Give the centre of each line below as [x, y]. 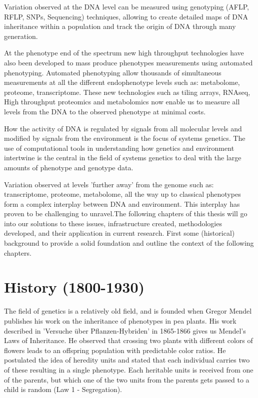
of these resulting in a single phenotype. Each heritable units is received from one [129, 369]
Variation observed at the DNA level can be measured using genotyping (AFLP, [126, 6]
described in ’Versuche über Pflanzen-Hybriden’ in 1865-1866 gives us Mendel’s [125, 330]
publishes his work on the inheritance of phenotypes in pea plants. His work [120, 320]
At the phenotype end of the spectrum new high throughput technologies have [124, 53]
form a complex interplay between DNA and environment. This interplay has [122, 203]
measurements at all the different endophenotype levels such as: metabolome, [122, 82]
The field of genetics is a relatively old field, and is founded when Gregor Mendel [128, 311]
